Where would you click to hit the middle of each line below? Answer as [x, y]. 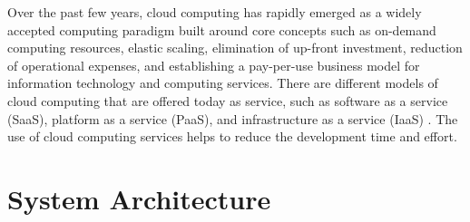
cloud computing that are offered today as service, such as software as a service [228, 100]
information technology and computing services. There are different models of [223, 83]
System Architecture [139, 198]
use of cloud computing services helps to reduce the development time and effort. [232, 136]
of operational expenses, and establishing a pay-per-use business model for [214, 65]
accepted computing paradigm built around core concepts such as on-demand [222, 29]
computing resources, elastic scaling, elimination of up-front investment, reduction [235, 48]
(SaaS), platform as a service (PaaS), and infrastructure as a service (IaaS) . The [233, 118]
